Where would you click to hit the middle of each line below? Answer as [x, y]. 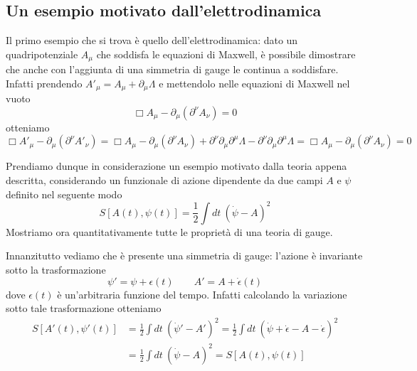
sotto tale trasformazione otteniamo [84, 308]
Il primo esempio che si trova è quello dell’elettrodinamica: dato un [152, 40]
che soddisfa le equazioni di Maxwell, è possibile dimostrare [226, 54]
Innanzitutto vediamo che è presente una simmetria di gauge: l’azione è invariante [184, 256]
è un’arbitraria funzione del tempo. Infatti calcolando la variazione [202, 294]
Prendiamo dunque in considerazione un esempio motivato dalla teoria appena [176, 166]
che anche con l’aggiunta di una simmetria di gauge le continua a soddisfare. [172, 69]
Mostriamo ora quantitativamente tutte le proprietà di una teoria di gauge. [169, 231]
